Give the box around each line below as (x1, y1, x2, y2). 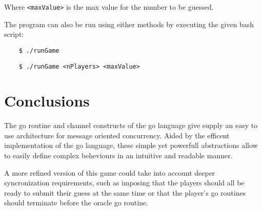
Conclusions (4, 90, 90, 111)
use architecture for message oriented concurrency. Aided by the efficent (4, 130, 230, 140)
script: (4, 29, 24, 39)
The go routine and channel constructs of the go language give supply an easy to (4, 120, 258, 131)
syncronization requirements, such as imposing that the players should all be (4, 177, 245, 188)
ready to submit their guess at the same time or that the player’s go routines (4, 187, 246, 198)
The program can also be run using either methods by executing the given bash (4, 18, 254, 29)
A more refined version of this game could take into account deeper (4, 167, 215, 178)
